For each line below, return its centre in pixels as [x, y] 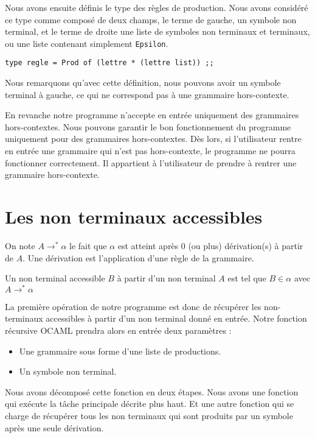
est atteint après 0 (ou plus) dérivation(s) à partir [210, 245]
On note [20, 245]
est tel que [247, 278]
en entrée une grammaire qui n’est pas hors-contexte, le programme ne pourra [150, 151]
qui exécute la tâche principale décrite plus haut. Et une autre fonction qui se [150, 404]
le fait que [88, 245]
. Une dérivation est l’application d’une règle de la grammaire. [138, 257]
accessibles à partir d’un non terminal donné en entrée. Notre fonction [176, 318]
